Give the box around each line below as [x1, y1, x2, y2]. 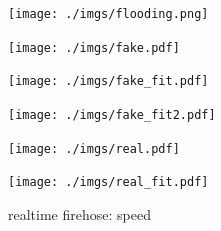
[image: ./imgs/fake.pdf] [8, 40, 180, 55]
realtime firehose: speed [8, 203, 151, 224]
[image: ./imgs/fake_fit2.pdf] [8, 107, 216, 122]
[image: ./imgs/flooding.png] [8, 7, 209, 21]
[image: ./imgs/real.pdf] [8, 141, 180, 156]
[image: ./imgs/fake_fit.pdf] [8, 74, 209, 89]
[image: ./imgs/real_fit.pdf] [8, 175, 209, 190]
